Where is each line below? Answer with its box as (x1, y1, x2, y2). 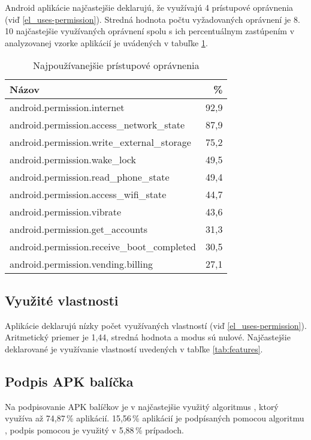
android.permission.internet (10, 100, 125, 115)
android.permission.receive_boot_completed (10, 240, 197, 254)
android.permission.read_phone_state (10, 170, 170, 184)
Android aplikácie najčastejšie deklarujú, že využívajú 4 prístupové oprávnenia (5, 1, 294, 13)
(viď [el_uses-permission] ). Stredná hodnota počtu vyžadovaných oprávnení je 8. (5, 13, 300, 25)
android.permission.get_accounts (10, 222, 148, 237)
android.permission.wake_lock (10, 152, 136, 167)
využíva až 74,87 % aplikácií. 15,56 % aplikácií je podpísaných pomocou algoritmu (5, 412, 304, 424)
